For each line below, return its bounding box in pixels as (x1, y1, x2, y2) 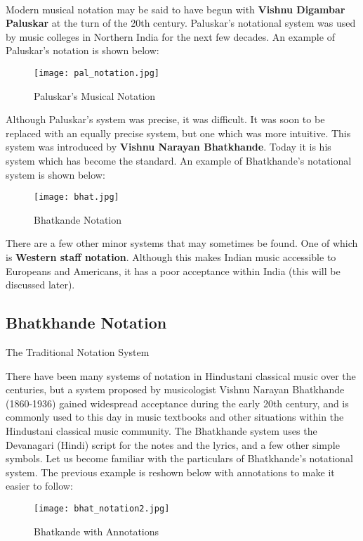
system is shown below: (6, 167, 105, 182)
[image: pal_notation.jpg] (34, 68, 159, 78)
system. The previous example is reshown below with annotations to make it (6, 464, 335, 479)
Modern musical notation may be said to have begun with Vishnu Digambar (6, 1, 345, 16)
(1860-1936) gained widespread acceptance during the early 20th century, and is (6, 395, 349, 410)
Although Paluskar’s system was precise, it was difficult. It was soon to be (6, 112, 325, 127)
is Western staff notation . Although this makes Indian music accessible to (6, 250, 336, 265)
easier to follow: (6, 478, 73, 493)
